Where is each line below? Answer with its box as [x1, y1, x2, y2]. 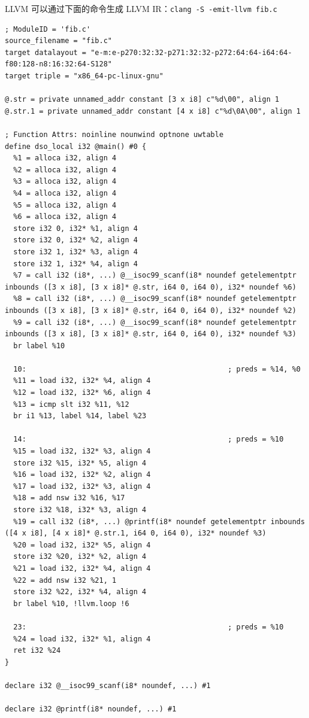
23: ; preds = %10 [13, 622, 284, 631]
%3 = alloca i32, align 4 [13, 177, 117, 186]
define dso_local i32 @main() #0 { [5, 142, 147, 151]
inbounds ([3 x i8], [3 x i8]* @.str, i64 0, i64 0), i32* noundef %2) [5, 306, 296, 315]
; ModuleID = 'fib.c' [5, 25, 91, 34]
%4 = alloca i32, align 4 [13, 188, 117, 197]
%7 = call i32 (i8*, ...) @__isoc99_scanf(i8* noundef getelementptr [13, 271, 296, 280]
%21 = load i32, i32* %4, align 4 [13, 564, 151, 573]
